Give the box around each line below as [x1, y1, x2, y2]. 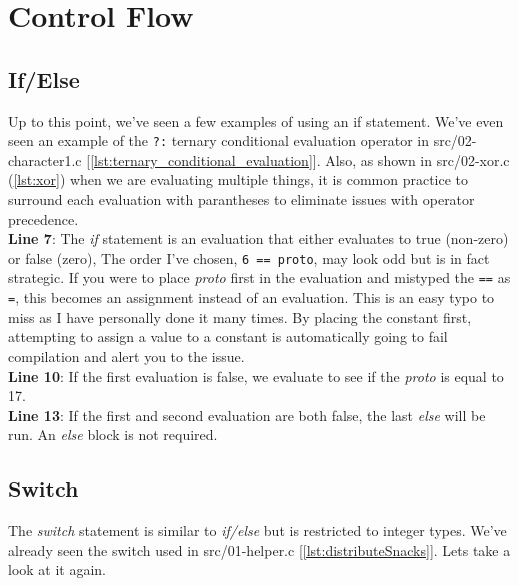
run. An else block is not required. [8, 424, 218, 445]
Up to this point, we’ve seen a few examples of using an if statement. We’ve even [8, 110, 504, 131]
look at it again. [8, 559, 107, 580]
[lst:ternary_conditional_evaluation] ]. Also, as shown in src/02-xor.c [90, 149, 510, 170]
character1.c [8, 149, 82, 170]
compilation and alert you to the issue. [8, 345, 245, 366]
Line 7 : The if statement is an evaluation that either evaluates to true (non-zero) [8, 228, 509, 249]
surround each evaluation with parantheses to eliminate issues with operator [8, 189, 475, 210]
